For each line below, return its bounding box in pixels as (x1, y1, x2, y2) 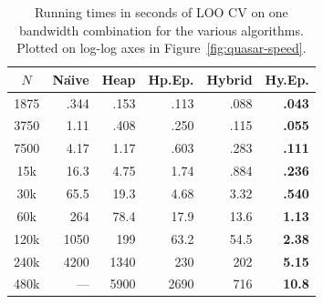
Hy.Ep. (265, 69, 309, 88)
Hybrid (206, 69, 253, 88)
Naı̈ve (52, 69, 89, 88)
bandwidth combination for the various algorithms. (18, 20, 304, 39)
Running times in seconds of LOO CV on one (34, 3, 288, 21)
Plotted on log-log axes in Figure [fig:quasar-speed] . (16, 38, 307, 57)
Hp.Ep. (148, 69, 194, 88)
